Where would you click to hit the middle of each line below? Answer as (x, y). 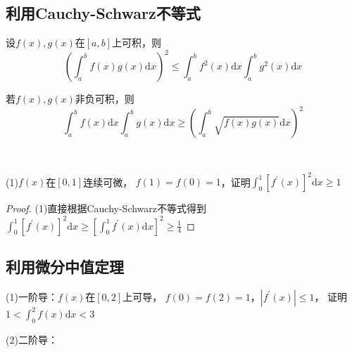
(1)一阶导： (32, 296)
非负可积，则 (105, 99)
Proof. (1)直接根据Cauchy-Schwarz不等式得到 (106, 208)
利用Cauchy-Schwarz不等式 (103, 13)
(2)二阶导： (32, 340)
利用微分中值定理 (65, 266)
